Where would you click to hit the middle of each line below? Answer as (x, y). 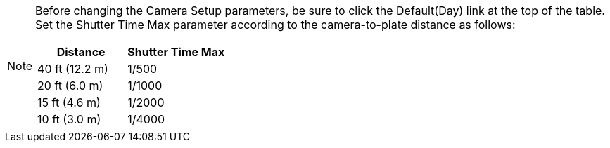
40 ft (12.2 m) (73, 69)
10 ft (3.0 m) (69, 119)
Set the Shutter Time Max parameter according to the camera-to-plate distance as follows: (275, 25)
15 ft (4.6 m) (69, 102)
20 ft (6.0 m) (70, 86)
